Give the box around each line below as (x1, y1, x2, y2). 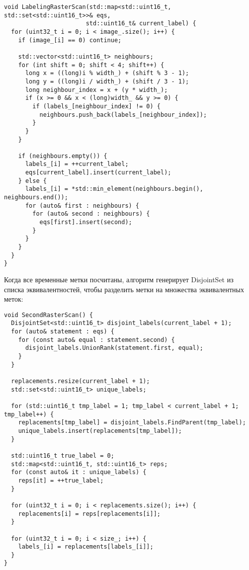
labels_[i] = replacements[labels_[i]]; (18, 543, 154, 551)
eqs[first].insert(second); (39, 219, 132, 226)
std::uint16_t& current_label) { (85, 20, 196, 27)
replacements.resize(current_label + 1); (11, 378, 150, 385)
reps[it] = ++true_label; (18, 477, 104, 484)
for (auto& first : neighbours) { (25, 202, 140, 209)
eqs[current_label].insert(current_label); (25, 169, 171, 176)
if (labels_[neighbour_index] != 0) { (32, 102, 161, 110)
